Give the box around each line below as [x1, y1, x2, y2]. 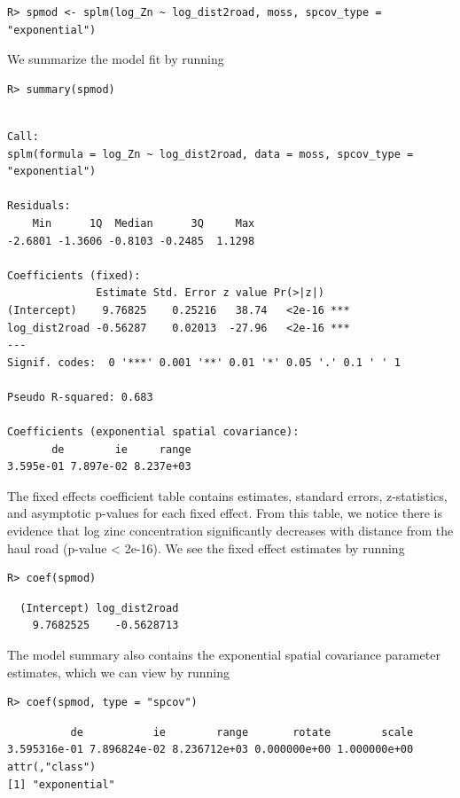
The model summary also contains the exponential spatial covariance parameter [7, 645, 441, 663]
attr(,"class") [7, 760, 97, 773]
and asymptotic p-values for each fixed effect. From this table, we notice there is [7, 504, 442, 522]
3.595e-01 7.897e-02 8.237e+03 [7, 460, 191, 473]
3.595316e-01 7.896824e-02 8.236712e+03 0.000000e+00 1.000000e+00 [7, 743, 414, 756]
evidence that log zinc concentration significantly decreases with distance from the [7, 521, 454, 540]
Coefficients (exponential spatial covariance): [7, 426, 300, 439]
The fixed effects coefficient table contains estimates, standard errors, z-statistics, [7, 486, 448, 505]
